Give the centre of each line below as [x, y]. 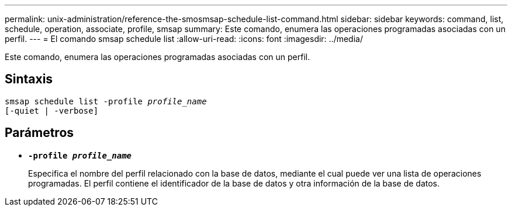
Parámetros [39, 133]
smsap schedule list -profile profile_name [106, 101]
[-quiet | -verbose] [52, 110]
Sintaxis [29, 79]
